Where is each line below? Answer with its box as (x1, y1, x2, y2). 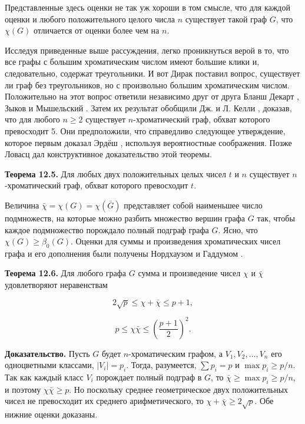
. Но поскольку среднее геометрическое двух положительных (69, 383, 289, 395)
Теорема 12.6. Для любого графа (5, 267, 127, 279)
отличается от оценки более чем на (33, 24, 160, 37)
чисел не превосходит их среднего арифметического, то (5, 395, 204, 407)
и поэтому (5, 383, 41, 395)
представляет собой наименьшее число (124, 198, 263, 211)
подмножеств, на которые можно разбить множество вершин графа (5, 211, 246, 224)
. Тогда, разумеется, (126, 359, 197, 371)
